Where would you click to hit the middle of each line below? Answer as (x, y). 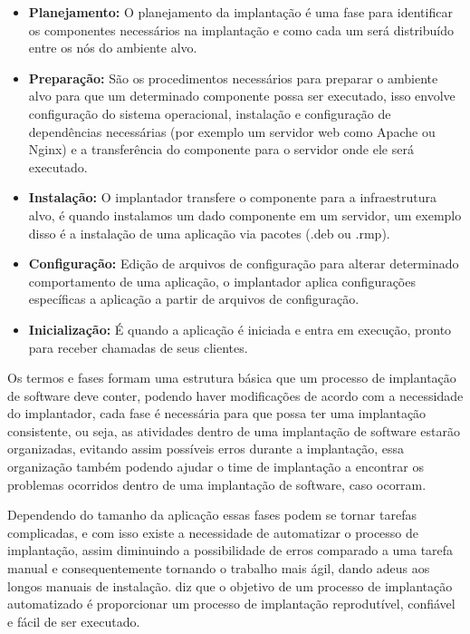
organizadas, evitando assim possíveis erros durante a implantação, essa (206, 449)
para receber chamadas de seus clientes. (138, 347)
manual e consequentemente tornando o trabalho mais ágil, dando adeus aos (219, 568)
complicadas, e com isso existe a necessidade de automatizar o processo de (213, 532)
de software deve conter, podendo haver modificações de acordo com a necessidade (235, 395)
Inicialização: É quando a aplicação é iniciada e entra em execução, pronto (240, 329)
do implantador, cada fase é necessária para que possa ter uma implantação (217, 413)
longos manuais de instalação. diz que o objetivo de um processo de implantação (230, 585)
